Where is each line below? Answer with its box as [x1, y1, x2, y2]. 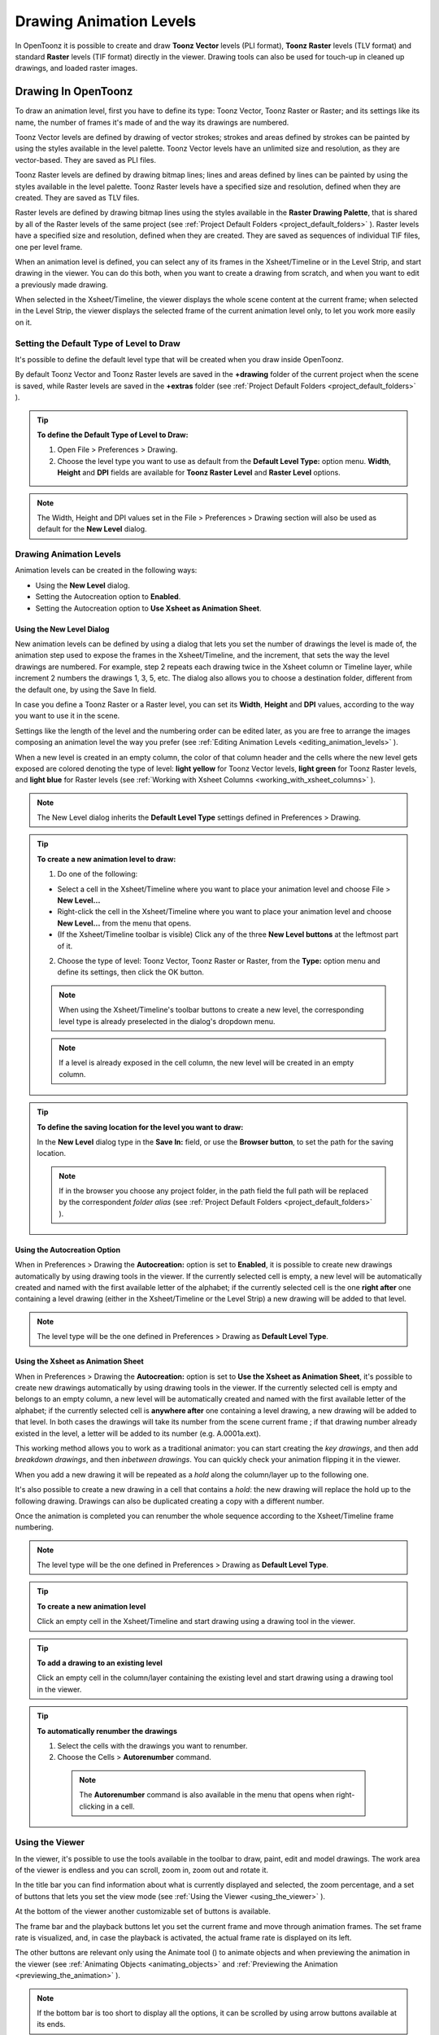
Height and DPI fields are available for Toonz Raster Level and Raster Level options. [57, 468, 341, 478]
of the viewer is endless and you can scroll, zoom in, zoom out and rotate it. [15, 1865, 268, 1875]
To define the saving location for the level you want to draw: [37, 1122, 244, 1131]
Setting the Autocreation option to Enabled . [35, 592, 181, 602]
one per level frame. [15, 242, 83, 252]
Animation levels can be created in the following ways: [15, 566, 198, 575]
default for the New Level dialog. [37, 524, 147, 534]
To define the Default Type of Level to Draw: [37, 430, 189, 440]
